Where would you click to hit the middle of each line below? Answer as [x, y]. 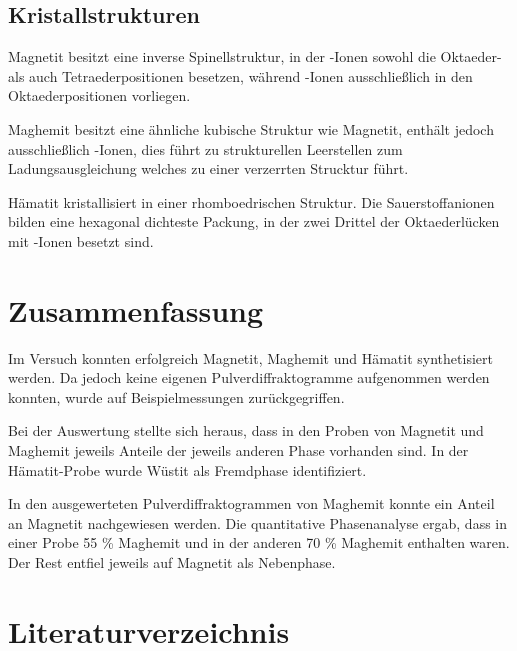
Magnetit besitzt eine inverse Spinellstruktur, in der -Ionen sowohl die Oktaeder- [255, 56]
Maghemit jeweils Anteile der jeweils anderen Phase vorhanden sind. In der [238, 450]
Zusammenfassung [136, 309]
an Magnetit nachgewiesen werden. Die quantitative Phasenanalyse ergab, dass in [258, 522]
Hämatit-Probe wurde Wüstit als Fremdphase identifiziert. [187, 469]
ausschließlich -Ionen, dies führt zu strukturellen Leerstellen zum [205, 148]
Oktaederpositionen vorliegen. [99, 95]
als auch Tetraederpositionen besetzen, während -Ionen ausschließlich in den [240, 75]
